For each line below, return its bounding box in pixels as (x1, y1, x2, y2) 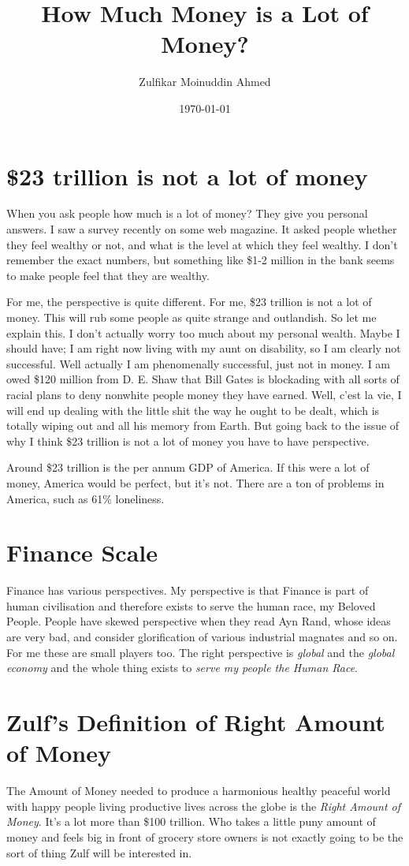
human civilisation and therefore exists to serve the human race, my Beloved (6, 597, 376, 614)
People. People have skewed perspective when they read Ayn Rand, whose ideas (6, 613, 391, 629)
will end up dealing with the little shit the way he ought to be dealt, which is (6, 401, 380, 418)
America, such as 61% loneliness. (6, 490, 165, 506)
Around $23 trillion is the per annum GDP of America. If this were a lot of (6, 459, 370, 476)
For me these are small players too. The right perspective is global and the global (6, 644, 395, 660)
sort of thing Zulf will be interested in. (6, 844, 192, 860)
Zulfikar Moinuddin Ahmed (139, 73, 271, 90)
